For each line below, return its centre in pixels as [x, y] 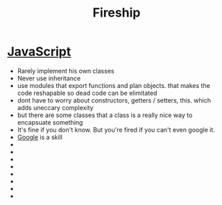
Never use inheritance [49, 78]
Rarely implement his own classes [66, 71]
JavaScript [39, 52]
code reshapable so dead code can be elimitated [87, 93]
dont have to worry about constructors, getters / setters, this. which [114, 100]
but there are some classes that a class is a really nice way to [105, 115]
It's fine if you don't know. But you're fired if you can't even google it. [116, 130]
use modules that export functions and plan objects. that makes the [113, 85]
